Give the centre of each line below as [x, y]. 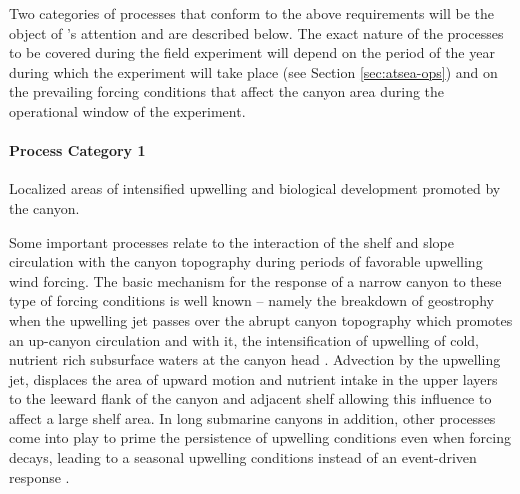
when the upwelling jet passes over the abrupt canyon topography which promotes [261, 319]
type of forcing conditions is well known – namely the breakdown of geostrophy [251, 300]
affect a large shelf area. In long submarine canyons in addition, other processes [252, 417]
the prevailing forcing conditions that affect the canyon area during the [227, 91]
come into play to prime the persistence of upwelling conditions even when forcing [260, 437]
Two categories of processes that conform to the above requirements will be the [252, 13]
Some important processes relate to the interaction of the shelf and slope [232, 241]
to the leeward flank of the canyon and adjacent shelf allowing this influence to [250, 398]
